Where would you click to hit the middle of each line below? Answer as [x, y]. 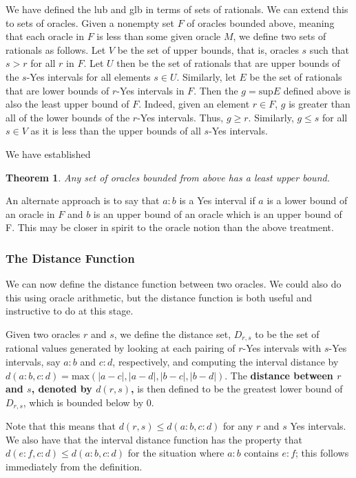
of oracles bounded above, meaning [261, 22]
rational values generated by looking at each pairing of [121, 348]
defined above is [317, 90]
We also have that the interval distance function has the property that [154, 439]
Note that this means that [61, 426]
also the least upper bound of [67, 104]
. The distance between [279, 375]
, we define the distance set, [172, 333]
